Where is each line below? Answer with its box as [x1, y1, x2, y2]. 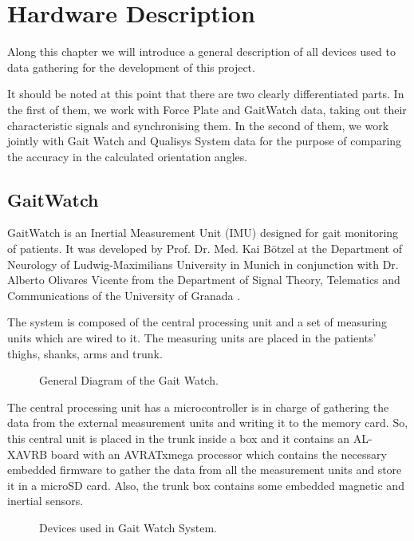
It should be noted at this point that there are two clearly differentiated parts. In [7, 85, 404, 102]
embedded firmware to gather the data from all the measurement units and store [7, 461, 402, 478]
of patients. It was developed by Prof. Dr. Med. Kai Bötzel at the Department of [7, 240, 402, 257]
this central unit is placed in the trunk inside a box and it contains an [7, 430, 349, 447]
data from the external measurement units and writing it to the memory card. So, [7, 414, 408, 431]
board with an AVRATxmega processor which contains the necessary [50, 445, 387, 462]
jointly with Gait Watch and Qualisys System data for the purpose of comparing [7, 132, 402, 149]
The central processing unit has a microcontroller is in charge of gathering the [7, 398, 389, 415]
